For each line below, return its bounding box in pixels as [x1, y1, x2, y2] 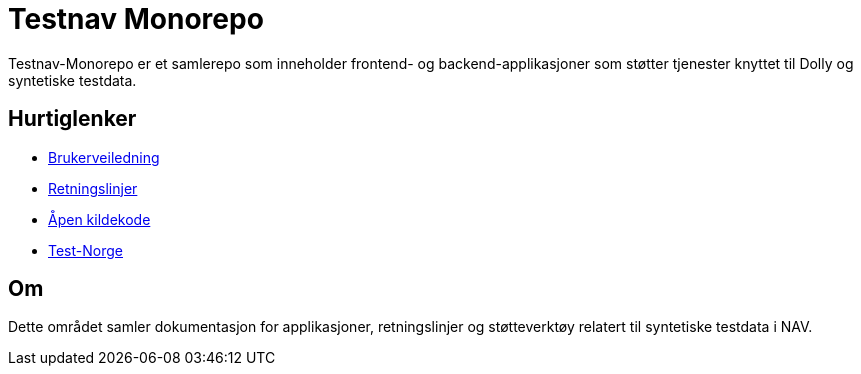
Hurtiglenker [8, 106, 137, 132]
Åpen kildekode [48, 210, 151, 228]
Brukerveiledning [48, 148, 160, 166]
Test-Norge [48, 241, 123, 259]
